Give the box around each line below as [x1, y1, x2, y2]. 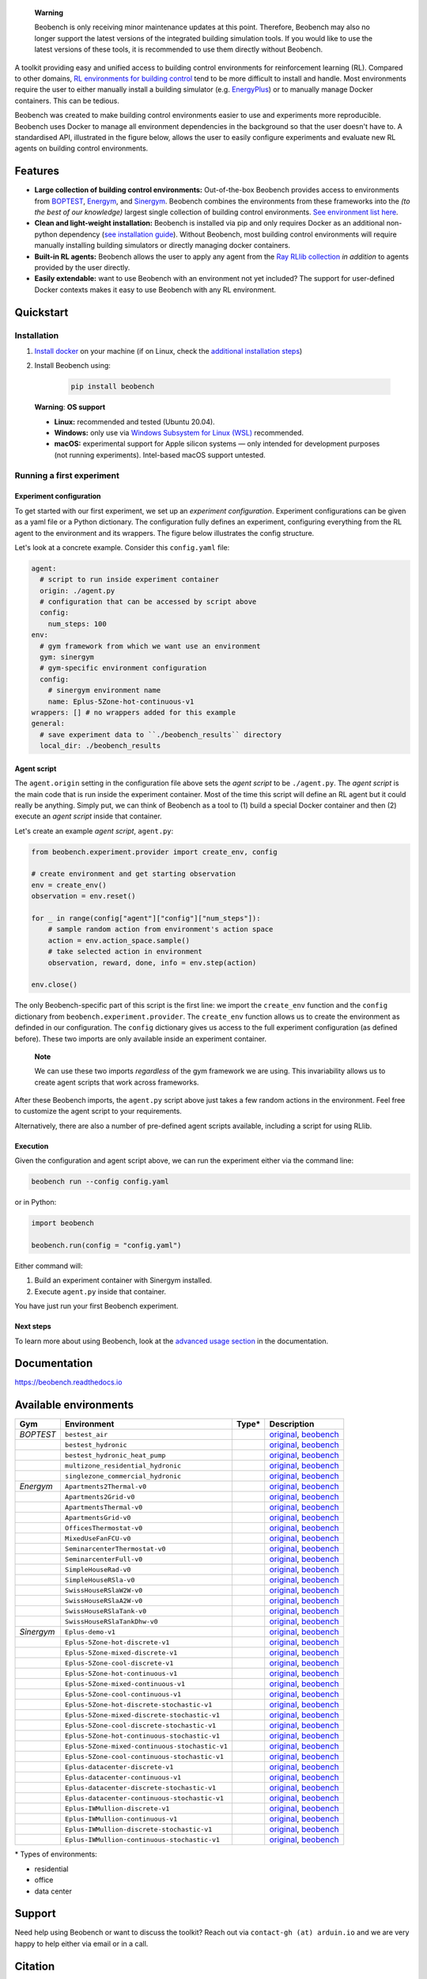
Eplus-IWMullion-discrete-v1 [64, 1804, 170, 1813]
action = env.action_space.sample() [47, 936, 190, 945]
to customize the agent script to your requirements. [14, 1107, 182, 1116]
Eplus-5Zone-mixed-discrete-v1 [64, 1648, 178, 1657]
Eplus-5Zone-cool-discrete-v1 [64, 1658, 174, 1667]
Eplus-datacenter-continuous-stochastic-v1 [64, 1794, 225, 1802]
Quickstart [14, 306, 69, 319]
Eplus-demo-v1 [64, 1628, 116, 1636]
